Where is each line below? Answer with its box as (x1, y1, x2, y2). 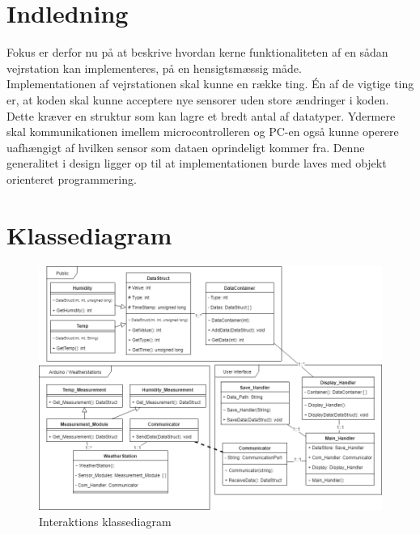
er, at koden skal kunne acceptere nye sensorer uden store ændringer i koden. (6, 91, 389, 108)
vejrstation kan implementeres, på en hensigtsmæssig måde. (6, 59, 302, 76)
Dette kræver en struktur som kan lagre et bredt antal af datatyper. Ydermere (6, 107, 396, 124)
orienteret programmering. (6, 170, 137, 187)
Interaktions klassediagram (39, 512, 172, 529)
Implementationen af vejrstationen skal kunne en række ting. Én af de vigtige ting (6, 75, 414, 92)
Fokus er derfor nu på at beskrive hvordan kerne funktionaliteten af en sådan (6, 44, 388, 61)
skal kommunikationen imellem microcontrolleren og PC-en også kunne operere (6, 123, 399, 140)
